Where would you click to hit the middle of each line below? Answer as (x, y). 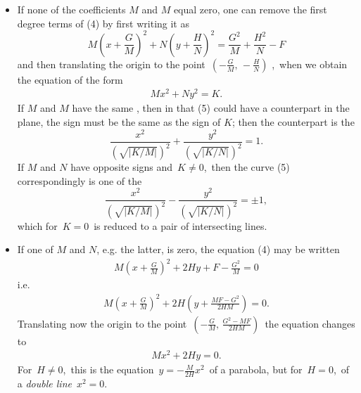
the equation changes (310, 323)
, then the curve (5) (247, 167)
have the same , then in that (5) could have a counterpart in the (211, 108)
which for (37, 225)
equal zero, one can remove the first (250, 9)
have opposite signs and (122, 167)
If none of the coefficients (71, 9)
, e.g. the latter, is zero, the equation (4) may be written (218, 249)
